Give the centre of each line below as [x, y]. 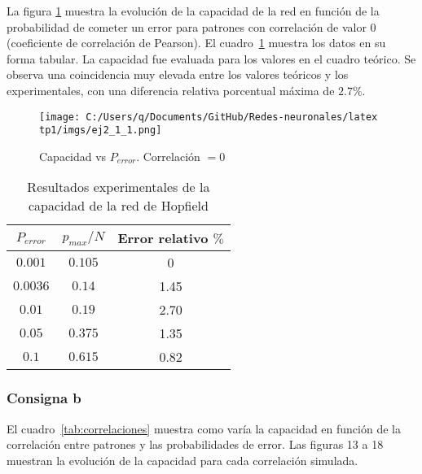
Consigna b [44, 398]
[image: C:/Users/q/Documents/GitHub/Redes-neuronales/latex [209, 117]
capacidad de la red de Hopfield [118, 206]
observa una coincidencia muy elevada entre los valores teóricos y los [178, 74]
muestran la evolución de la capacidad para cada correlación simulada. [182, 460]
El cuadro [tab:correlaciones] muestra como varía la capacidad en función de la [204, 428]
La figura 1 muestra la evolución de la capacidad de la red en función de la [193, 11]
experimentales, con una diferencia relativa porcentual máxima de [171, 90]
